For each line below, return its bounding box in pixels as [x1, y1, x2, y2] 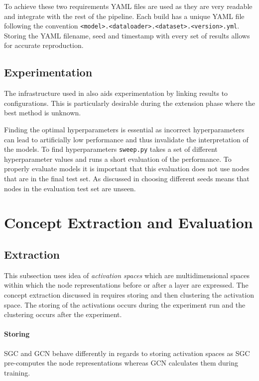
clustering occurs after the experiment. [4, 309, 122, 320]
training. [4, 367, 30, 378]
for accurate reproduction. [4, 40, 84, 50]
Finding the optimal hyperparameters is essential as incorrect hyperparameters [4, 124, 245, 135]
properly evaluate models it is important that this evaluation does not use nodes [4, 163, 250, 174]
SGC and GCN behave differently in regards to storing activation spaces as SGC [4, 348, 250, 358]
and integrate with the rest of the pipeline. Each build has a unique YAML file [4, 10, 245, 21]
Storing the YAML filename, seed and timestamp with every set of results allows [4, 30, 250, 40]
